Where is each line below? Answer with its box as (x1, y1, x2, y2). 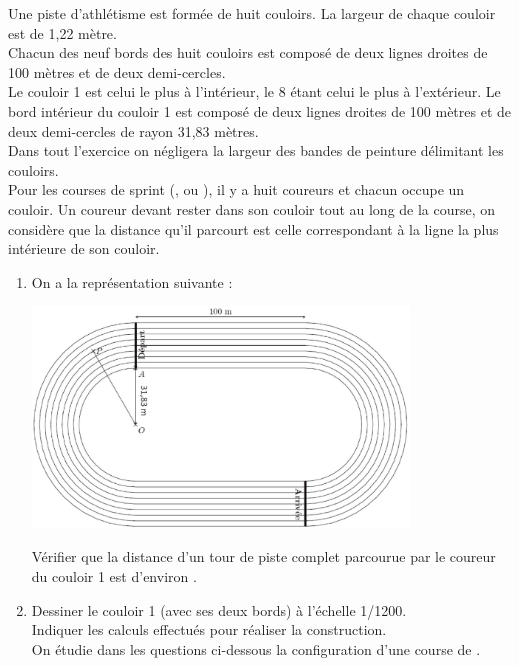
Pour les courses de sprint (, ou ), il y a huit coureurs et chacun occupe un (8, 179, 465, 200)
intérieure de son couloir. (8, 238, 160, 259)
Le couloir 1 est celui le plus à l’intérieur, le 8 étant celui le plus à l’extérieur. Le (8, 81, 501, 102)
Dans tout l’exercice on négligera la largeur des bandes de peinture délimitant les (8, 140, 504, 161)
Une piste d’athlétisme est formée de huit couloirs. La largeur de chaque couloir (8, 3, 496, 23)
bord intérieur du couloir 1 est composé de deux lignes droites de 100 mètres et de (8, 100, 512, 121)
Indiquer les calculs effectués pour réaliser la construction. (31, 619, 387, 640)
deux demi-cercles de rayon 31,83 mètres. (8, 120, 259, 141)
